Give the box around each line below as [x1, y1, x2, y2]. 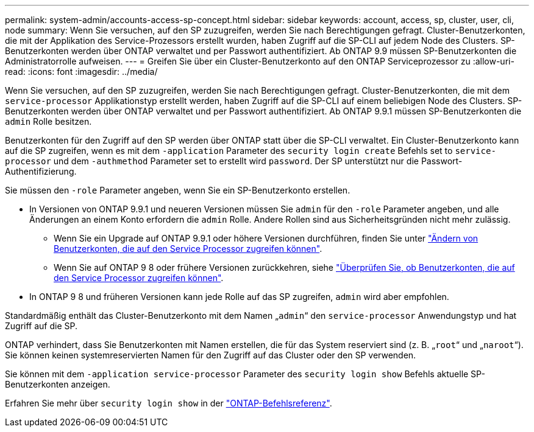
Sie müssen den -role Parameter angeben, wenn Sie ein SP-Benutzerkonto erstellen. [5, 185, 351, 195]
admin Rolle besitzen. [5, 116, 92, 127]
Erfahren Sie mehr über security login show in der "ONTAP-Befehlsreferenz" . [5, 398, 332, 408]
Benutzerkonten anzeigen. [5, 379, 110, 389]
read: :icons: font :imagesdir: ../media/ [5, 66, 158, 77]
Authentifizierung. [5, 166, 77, 176]
